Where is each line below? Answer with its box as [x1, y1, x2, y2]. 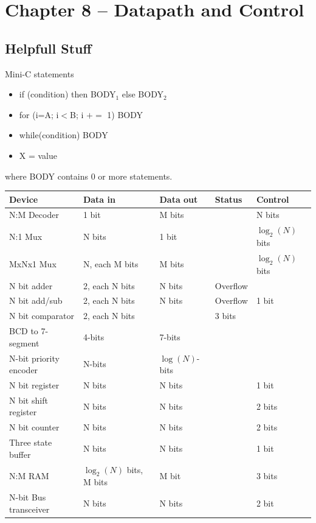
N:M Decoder [9, 208, 59, 221]
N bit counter [9, 421, 60, 433]
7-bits [159, 330, 180, 343]
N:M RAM [9, 469, 49, 482]
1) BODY [107, 108, 143, 121]
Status [215, 192, 242, 205]
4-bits [83, 330, 105, 343]
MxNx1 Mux [9, 258, 57, 270]
